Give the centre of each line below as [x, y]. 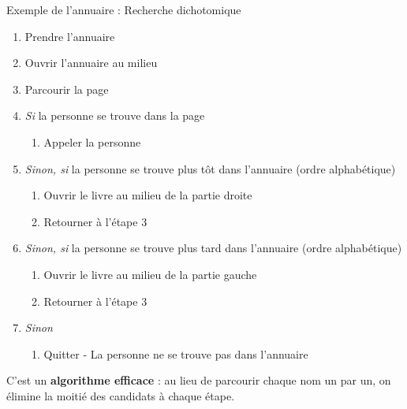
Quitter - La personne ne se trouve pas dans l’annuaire [176, 353]
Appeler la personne [92, 141]
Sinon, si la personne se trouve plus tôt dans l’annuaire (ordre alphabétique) [210, 168]
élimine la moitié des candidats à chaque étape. [121, 395]
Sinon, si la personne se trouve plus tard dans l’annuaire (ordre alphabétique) [213, 248]
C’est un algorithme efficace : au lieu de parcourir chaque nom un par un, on [199, 380]
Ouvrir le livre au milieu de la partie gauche [150, 274]
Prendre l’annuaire [70, 36]
